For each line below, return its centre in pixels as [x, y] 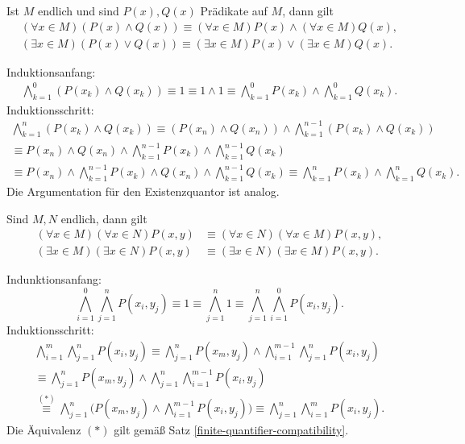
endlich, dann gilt [104, 218]
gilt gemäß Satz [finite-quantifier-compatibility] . [231, 430]
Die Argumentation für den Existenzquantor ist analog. [143, 191]
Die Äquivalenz [44, 430]
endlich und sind [78, 10]
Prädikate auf [234, 10]
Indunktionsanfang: [54, 279]
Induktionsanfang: [51, 71]
